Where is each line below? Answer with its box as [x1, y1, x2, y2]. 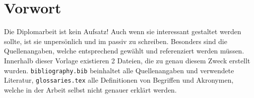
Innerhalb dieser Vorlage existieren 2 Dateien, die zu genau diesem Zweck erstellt [4, 55, 251, 65]
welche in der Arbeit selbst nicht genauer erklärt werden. [4, 84, 177, 95]
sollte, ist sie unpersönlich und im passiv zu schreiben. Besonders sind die [4, 36, 227, 46]
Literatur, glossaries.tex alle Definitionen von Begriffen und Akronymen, [4, 75, 234, 85]
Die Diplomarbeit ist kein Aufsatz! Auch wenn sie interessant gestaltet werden [4, 26, 242, 37]
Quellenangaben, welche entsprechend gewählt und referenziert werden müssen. [4, 46, 244, 56]
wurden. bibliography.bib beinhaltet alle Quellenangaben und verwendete [4, 65, 234, 75]
